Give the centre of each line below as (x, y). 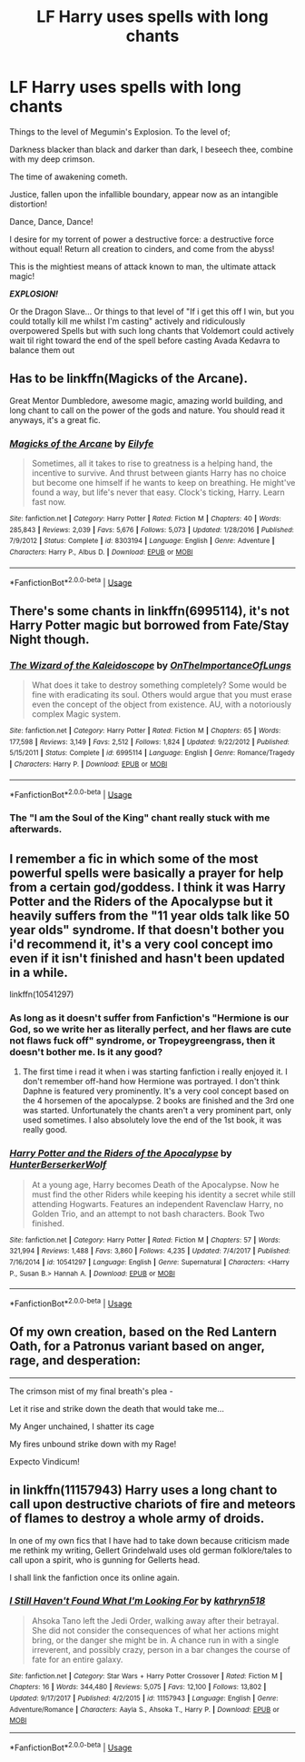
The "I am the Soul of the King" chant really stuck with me (140, 818)
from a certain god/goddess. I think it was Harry (148, 887)
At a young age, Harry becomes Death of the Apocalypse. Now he (155, 1184)
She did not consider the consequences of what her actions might (155, 1630)
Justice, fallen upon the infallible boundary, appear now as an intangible (144, 194)
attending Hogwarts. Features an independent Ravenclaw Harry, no (157, 1203)
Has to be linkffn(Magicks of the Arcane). (128, 379)
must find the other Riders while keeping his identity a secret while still (163, 1194)
